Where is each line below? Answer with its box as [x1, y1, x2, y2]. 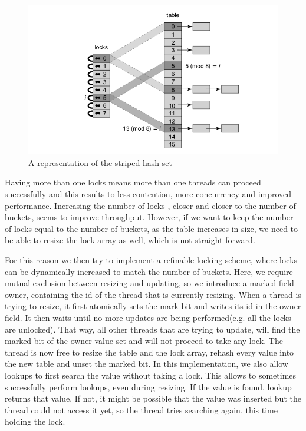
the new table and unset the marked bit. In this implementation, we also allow [5, 357, 288, 370]
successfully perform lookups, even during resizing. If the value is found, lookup [5, 380, 292, 393]
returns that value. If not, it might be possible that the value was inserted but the [5, 392, 301, 405]
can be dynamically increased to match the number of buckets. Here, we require [5, 265, 293, 277]
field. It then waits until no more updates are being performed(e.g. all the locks [5, 311, 291, 323]
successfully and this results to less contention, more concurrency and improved [5, 188, 292, 200]
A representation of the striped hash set [28, 156, 172, 168]
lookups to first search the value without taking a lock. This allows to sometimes [5, 369, 297, 381]
